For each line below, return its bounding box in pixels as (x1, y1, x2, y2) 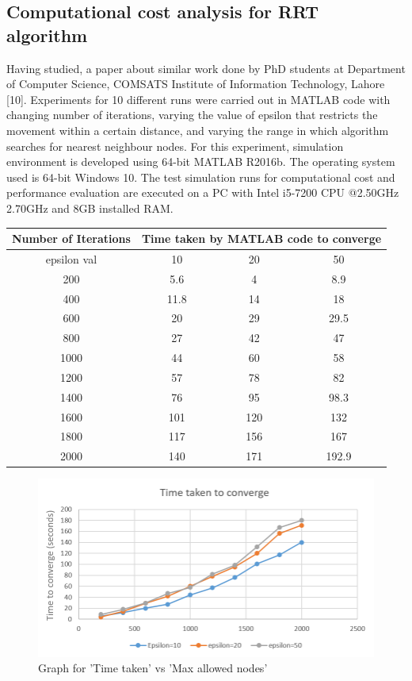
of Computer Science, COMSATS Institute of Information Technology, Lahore (6, 75, 385, 92)
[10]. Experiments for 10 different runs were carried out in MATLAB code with (6, 90, 391, 107)
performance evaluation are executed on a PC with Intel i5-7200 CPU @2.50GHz (6, 184, 399, 201)
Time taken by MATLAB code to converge (141, 230, 382, 247)
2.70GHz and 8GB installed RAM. (6, 199, 174, 216)
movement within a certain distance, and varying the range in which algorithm (6, 121, 389, 138)
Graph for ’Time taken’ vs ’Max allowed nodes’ (38, 660, 268, 676)
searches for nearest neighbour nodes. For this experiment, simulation (6, 137, 344, 154)
